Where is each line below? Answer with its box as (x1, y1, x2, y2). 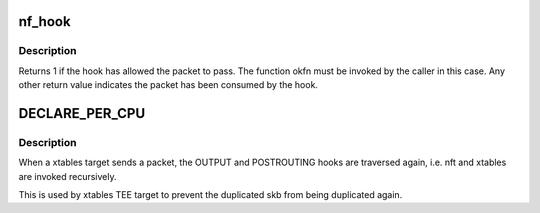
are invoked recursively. (18, 170, 117, 182)
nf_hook (18, 13, 71, 30)
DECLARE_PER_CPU (18, 105, 146, 122)
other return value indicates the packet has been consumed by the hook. (18, 79, 319, 91)
